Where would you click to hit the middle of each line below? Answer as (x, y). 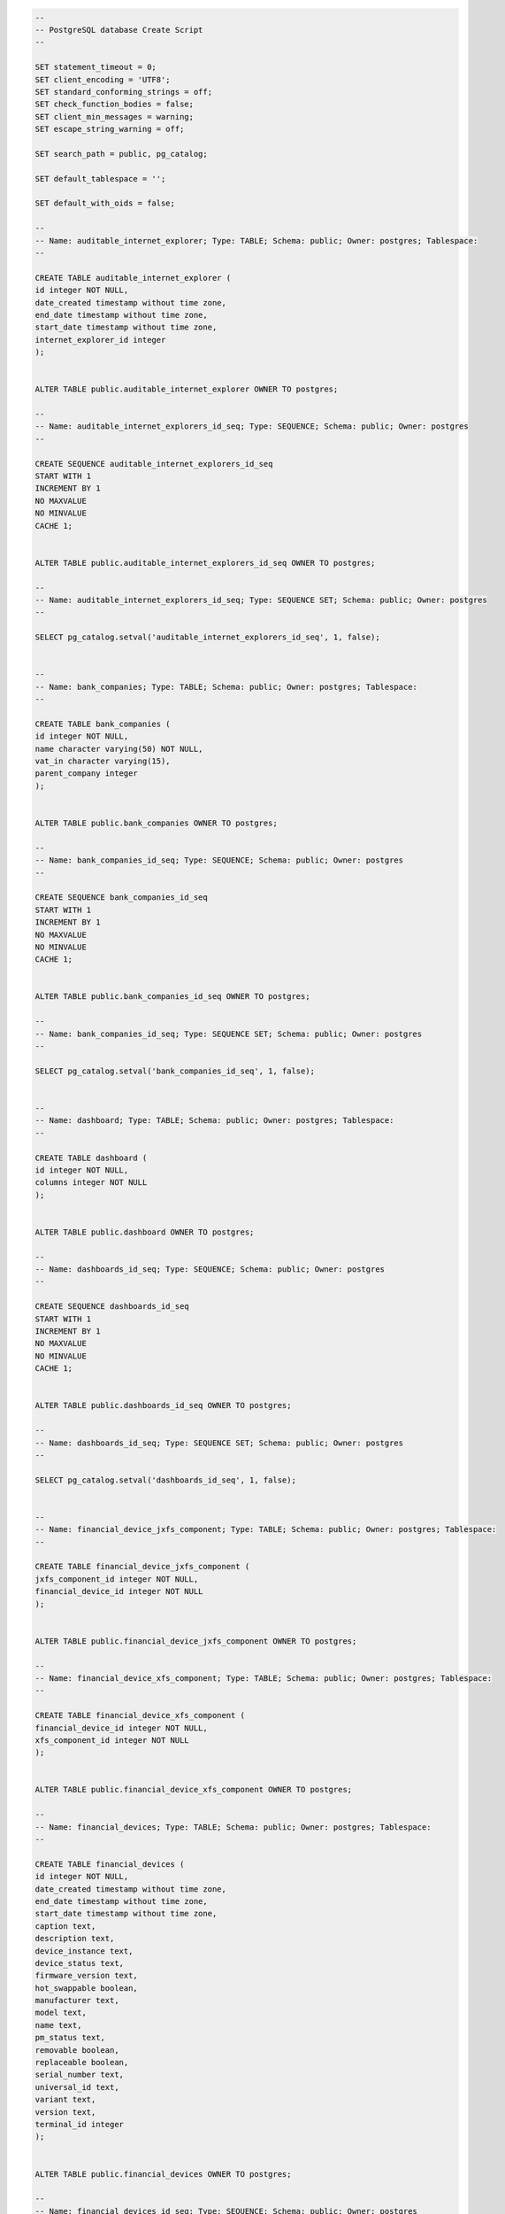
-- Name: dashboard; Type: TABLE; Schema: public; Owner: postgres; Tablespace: (214, 1121)
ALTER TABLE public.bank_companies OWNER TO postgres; (156, 823)
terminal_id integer (79, 2124)
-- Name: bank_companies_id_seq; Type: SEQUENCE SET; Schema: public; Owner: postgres (229, 1033)
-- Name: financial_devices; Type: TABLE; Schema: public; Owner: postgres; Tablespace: (233, 1827)
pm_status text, (70, 2038)
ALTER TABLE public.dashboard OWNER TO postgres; (145, 1232)
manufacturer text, (77, 2001)
